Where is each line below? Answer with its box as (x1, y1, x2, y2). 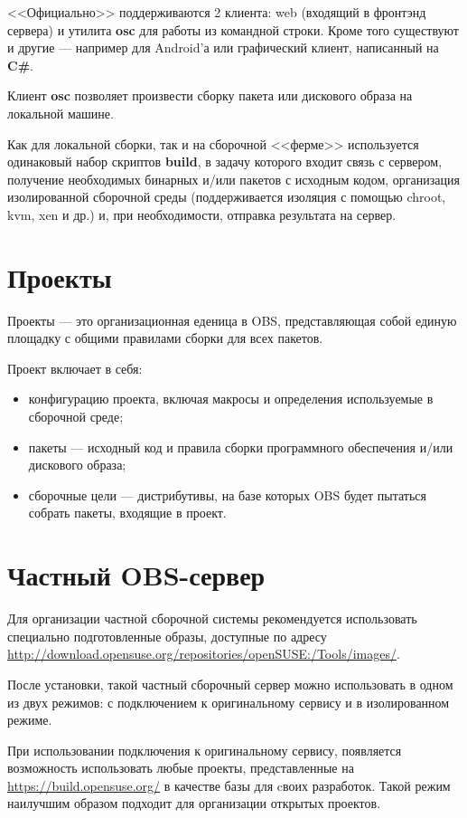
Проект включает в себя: (7, 358, 143, 377)
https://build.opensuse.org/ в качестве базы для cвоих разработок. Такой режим (7, 775, 451, 794)
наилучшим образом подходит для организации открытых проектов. (7, 794, 381, 813)
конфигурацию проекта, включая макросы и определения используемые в (28, 389, 434, 408)
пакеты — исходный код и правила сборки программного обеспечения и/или (28, 437, 453, 456)
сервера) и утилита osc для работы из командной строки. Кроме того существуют (7, 20, 459, 39)
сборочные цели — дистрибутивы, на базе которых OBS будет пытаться (28, 485, 426, 504)
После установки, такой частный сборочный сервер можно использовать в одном (7, 674, 453, 693)
